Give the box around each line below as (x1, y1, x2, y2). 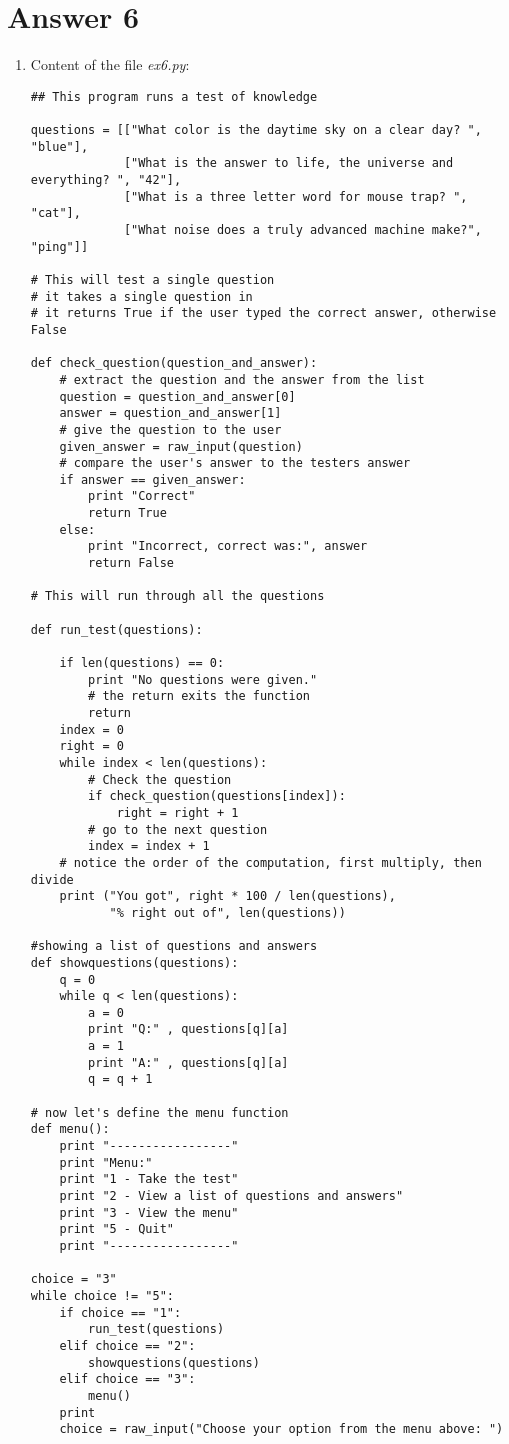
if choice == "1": (59, 1305, 182, 1320)
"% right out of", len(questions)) (109, 905, 346, 920)
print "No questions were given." (88, 672, 318, 687)
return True (88, 506, 167, 521)
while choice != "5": (30, 1288, 174, 1303)
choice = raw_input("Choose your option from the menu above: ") (59, 1422, 504, 1437)
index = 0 (59, 722, 124, 737)
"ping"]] (30, 239, 89, 254)
